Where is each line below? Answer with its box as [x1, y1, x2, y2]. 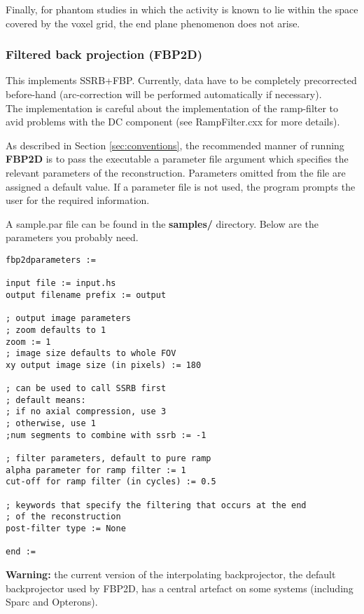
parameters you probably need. [6, 230, 139, 245]
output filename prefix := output [6, 289, 167, 300]
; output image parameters [6, 313, 131, 324]
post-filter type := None [6, 524, 126, 534]
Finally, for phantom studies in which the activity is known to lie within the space [6, 2, 358, 16]
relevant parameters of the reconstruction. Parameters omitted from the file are [6, 165, 346, 179]
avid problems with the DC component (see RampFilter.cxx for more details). [6, 114, 340, 129]
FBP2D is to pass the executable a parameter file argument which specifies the [6, 151, 349, 166]
